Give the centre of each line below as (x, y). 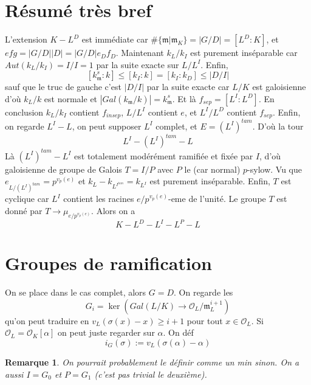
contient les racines (99, 199)
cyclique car (27, 199)
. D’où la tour (278, 126)
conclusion (24, 112)
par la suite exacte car (188, 87)
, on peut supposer (107, 126)
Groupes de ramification (108, 263)
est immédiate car (115, 39)
